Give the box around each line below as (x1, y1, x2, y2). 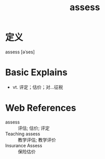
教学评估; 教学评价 (18, 137, 57, 143)
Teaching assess (5, 131, 40, 137)
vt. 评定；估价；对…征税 (12, 84, 63, 90)
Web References (5, 102, 77, 114)
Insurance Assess (5, 142, 42, 148)
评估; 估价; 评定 (18, 125, 50, 131)
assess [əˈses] (5, 49, 35, 55)
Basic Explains (5, 67, 68, 78)
